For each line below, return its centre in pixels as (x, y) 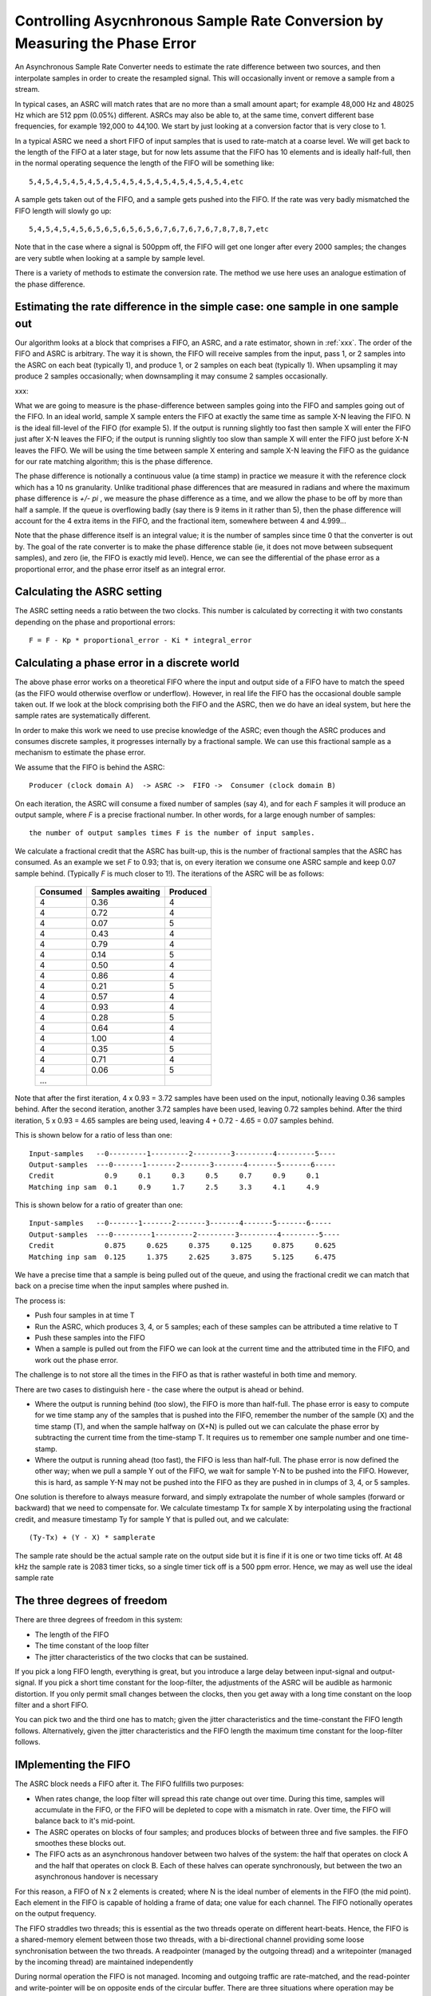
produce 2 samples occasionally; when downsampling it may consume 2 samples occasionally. (171, 376)
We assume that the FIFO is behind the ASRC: (90, 767)
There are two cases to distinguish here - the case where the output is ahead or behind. (159, 1389)
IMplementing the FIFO (73, 1765)
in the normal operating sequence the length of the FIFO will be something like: (144, 163)
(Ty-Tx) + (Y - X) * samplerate (92, 1538)
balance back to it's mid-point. (85, 1821)
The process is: (40, 1301)
